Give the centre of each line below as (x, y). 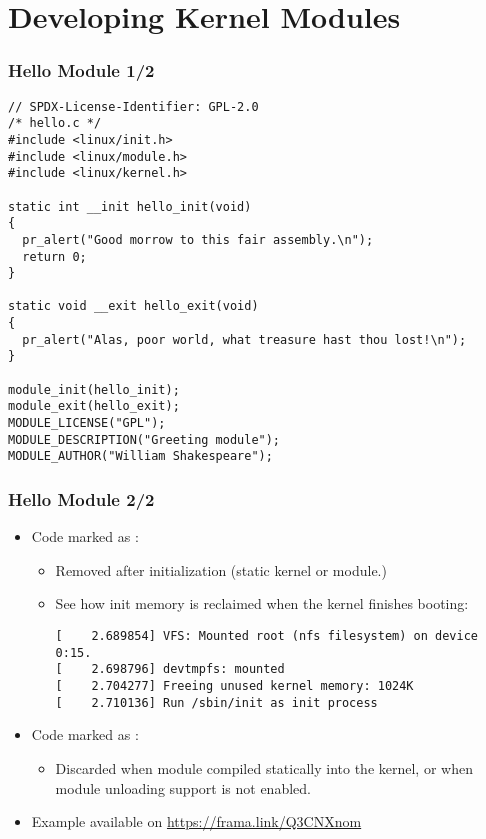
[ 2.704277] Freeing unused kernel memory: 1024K (234, 686)
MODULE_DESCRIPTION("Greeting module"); (144, 439)
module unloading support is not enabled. (183, 787)
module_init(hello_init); (94, 389)
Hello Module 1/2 (81, 70)
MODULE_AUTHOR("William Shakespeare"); (140, 456)
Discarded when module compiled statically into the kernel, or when (264, 767)
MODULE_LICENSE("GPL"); (87, 423)
